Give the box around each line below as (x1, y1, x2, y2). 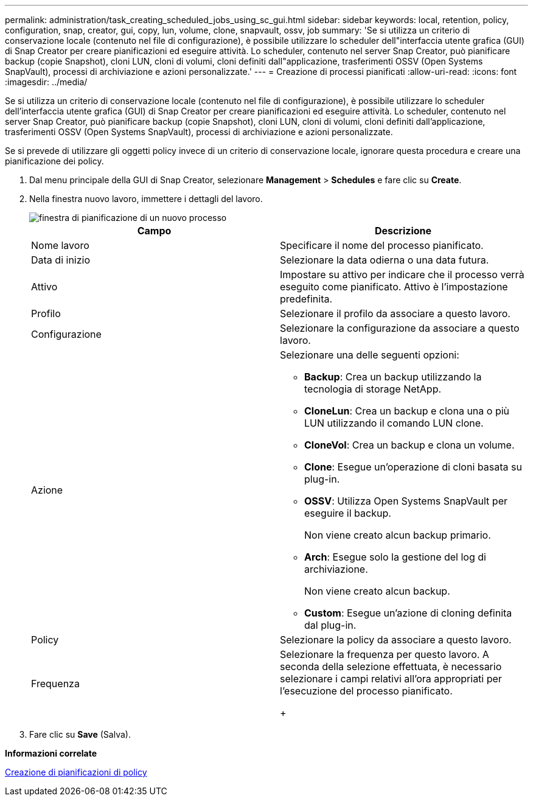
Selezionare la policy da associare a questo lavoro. (280, 634, 512, 646)
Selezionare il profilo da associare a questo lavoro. (280, 307, 510, 320)
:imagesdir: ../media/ (5, 77, 88, 87)
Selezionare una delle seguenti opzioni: (280, 349, 459, 361)
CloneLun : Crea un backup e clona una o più (304, 405, 510, 417)
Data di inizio (31, 254, 91, 266)
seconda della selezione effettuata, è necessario (280, 660, 502, 673)
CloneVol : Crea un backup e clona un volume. (304, 439, 515, 451)
